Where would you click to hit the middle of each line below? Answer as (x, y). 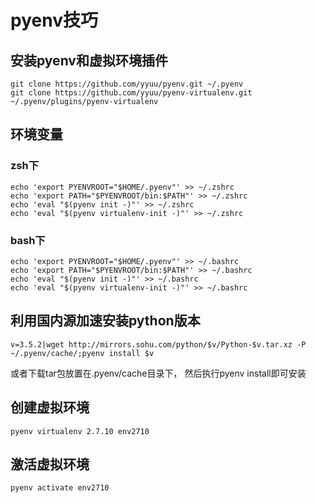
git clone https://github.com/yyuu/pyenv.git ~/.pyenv (127, 84)
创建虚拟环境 (50, 407)
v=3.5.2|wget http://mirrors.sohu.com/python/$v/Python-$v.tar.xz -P (158, 344)
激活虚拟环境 (50, 464)
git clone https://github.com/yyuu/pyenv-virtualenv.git (131, 93)
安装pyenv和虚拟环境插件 (89, 60)
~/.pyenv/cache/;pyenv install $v (82, 353)
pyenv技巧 (54, 20)
